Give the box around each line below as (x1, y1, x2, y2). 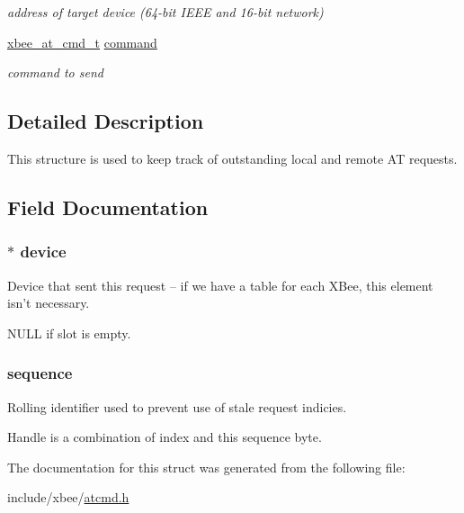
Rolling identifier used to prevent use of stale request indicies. (7, 397, 347, 416)
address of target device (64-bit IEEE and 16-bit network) (7, 3, 324, 21)
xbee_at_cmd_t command (7, 32, 157, 51)
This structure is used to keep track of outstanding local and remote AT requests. (7, 148, 458, 167)
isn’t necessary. (7, 293, 90, 312)
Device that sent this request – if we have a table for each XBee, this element (7, 275, 433, 294)
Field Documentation (7, 193, 209, 220)
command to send (7, 63, 103, 82)
